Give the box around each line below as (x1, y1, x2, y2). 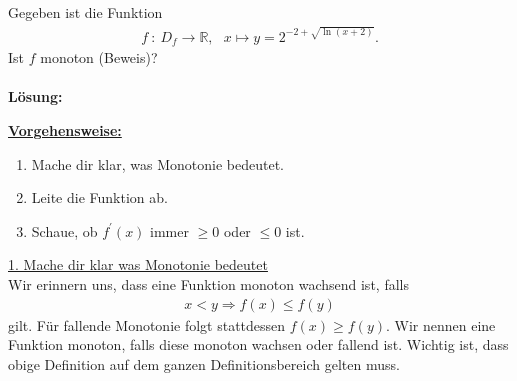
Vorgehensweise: (8, 119, 122, 140)
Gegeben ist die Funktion (8, 2, 163, 23)
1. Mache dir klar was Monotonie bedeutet (8, 254, 268, 275)
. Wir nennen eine (385, 314, 496, 335)
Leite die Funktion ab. (31, 187, 168, 208)
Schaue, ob (31, 220, 98, 241)
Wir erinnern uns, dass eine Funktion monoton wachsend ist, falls (8, 273, 409, 294)
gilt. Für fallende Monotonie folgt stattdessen (8, 314, 286, 335)
